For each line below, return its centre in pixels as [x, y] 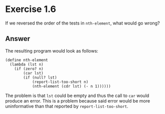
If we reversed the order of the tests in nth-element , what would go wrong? [82, 23]
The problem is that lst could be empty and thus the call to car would [77, 95]
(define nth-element [27, 60]
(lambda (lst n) [27, 64]
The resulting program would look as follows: [52, 50]
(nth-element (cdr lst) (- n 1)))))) [71, 86]
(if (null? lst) [40, 77]
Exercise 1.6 [31, 9]
